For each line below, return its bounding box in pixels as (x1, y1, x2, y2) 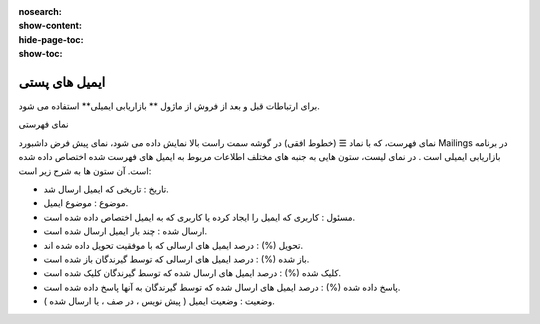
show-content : (18, 20, 82, 32)
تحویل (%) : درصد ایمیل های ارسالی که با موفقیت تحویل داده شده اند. (43, 239, 304, 251)
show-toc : (18, 48, 63, 60)
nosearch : (18, 6, 62, 17)
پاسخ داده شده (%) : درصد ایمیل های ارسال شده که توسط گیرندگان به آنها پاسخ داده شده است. (43, 281, 401, 293)
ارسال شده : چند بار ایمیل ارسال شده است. (43, 225, 208, 237)
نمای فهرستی (18, 118, 69, 130)
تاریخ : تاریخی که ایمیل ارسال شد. (43, 183, 169, 195)
